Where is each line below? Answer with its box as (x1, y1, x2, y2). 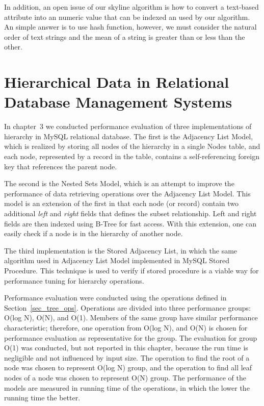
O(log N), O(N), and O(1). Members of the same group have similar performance (4, 312, 258, 323)
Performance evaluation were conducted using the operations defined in (4, 292, 227, 303)
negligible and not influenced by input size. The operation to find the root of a (4, 352, 250, 363)
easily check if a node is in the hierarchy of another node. (4, 228, 183, 239)
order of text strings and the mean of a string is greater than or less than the (4, 31, 245, 42)
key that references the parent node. (4, 161, 117, 171)
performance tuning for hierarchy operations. (4, 275, 144, 286)
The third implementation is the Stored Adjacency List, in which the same (4, 245, 237, 256)
